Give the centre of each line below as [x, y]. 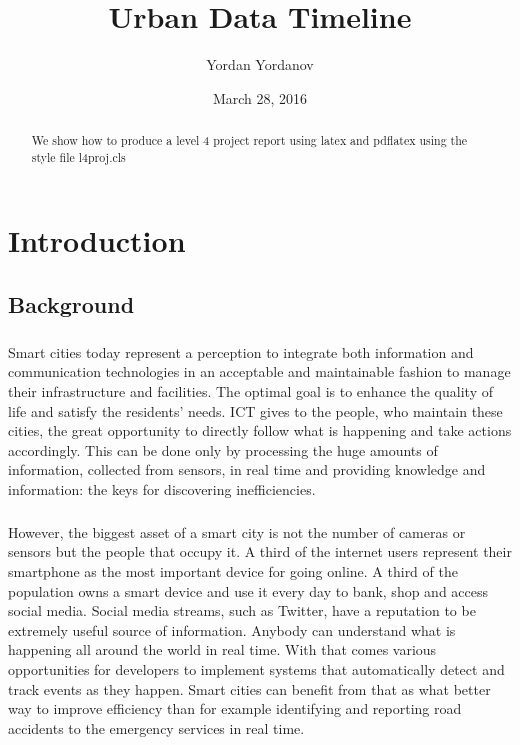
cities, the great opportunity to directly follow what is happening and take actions [260, 430]
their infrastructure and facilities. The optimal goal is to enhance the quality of [250, 390]
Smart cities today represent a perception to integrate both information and [241, 351]
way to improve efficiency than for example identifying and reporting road [235, 708]
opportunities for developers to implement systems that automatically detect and [256, 669]
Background [71, 304]
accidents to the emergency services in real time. [156, 727]
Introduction [97, 240]
